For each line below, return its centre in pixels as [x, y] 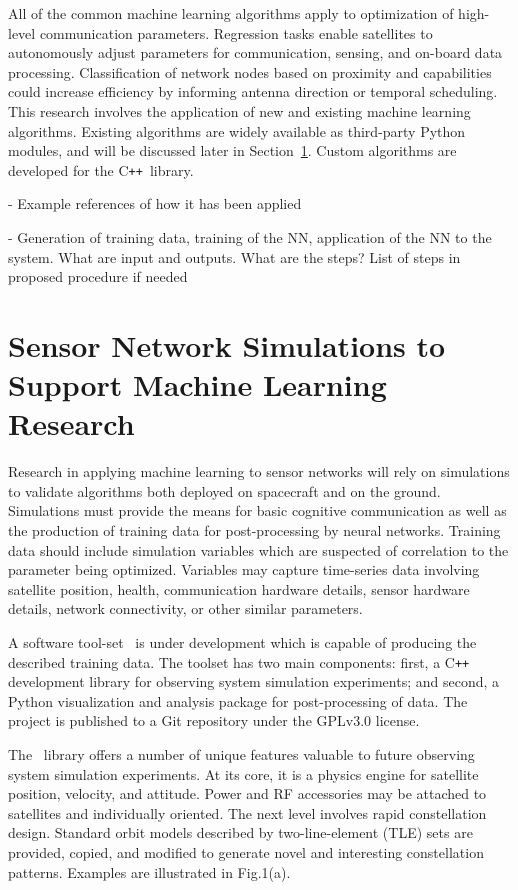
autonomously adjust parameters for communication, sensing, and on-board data [255, 52]
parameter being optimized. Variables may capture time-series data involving [244, 569]
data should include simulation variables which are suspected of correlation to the [258, 549]
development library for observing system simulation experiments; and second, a [254, 681]
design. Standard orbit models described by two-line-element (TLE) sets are [240, 832]
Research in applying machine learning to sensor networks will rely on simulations [259, 471]
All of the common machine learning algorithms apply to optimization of [231, 13]
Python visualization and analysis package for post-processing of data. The [238, 700]
